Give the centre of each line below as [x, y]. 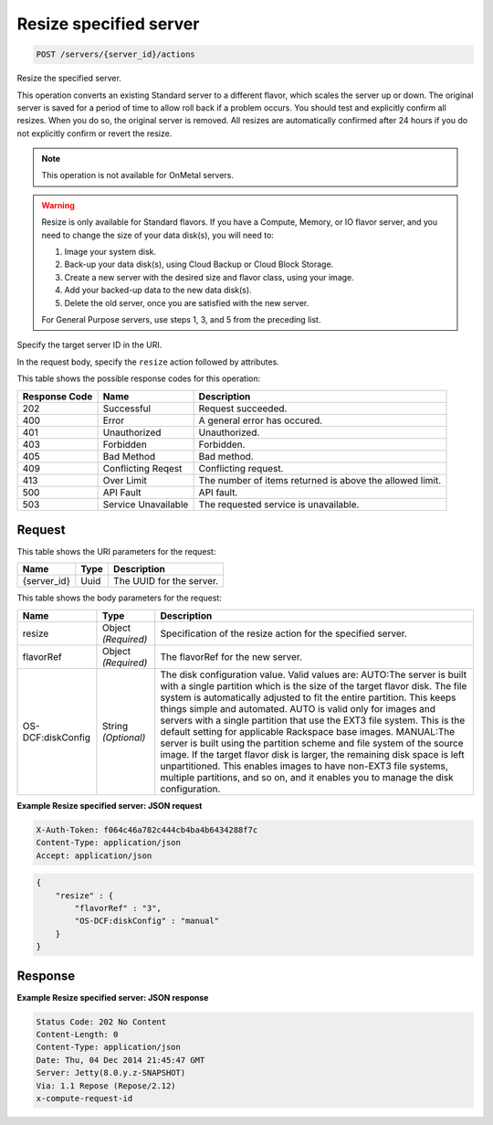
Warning [58, 205]
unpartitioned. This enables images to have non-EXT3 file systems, [304, 766]
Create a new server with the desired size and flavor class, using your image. [210, 277]
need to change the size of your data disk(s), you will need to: [157, 235]
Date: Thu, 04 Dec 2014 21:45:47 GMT [121, 1060]
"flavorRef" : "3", [118, 908]
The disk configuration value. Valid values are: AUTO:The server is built [314, 674]
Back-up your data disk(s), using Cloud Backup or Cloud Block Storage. [199, 264]
